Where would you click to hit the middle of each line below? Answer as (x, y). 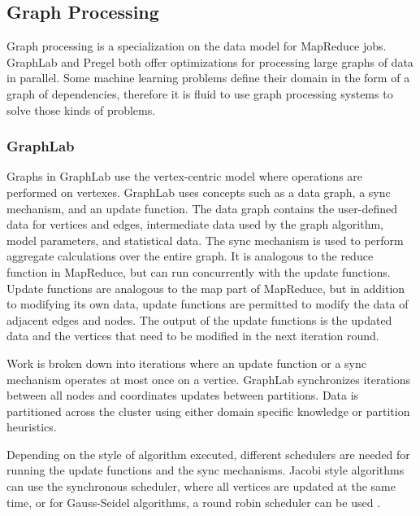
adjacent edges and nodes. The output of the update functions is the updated (199, 319)
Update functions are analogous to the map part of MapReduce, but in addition (206, 288)
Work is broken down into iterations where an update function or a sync (187, 363)
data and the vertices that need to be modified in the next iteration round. (193, 336)
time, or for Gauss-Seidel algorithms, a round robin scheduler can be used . (194, 502)
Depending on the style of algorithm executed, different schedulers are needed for (208, 454)
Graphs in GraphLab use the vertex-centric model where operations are (185, 176)
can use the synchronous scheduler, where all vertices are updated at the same (201, 486)
